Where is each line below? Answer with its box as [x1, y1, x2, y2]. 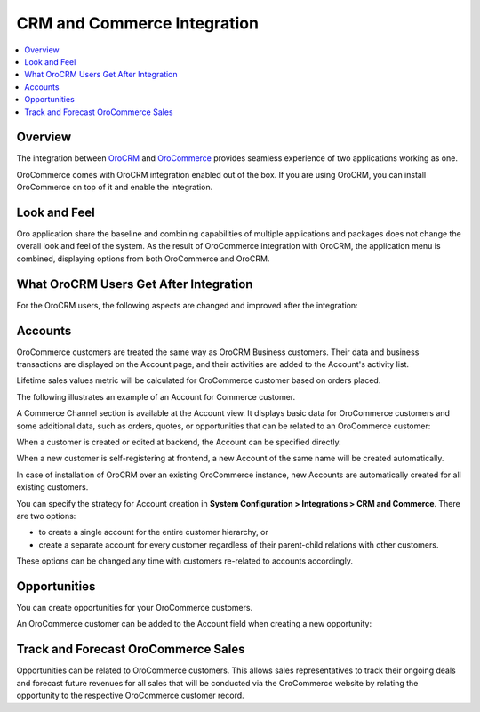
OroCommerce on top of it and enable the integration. [16, 182, 213, 193]
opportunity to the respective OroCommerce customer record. [16, 690, 244, 701]
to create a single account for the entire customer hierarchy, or [38, 527, 268, 538]
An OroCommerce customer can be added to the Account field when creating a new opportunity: [16, 619, 372, 629]
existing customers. [16, 482, 89, 492]
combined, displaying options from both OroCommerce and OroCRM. [16, 253, 270, 264]
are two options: [16, 510, 76, 521]
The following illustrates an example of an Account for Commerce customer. [16, 391, 296, 402]
